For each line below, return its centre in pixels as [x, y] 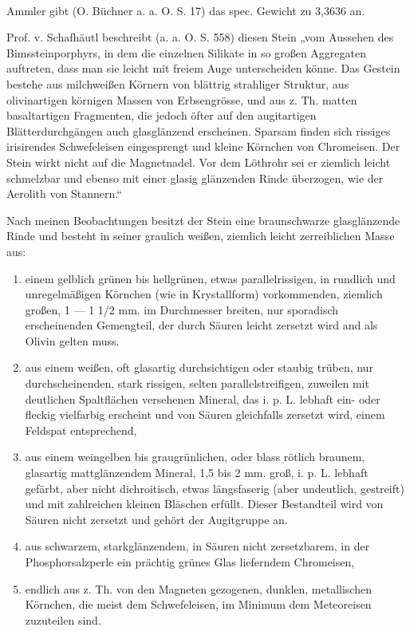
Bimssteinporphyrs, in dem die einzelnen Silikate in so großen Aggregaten [186, 52]
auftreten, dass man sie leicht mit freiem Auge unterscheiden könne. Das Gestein [203, 68]
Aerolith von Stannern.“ [64, 193]
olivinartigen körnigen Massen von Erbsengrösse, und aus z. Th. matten [182, 99]
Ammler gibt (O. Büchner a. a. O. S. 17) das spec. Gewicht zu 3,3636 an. [186, 10]
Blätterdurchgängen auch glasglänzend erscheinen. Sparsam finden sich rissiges [199, 130]
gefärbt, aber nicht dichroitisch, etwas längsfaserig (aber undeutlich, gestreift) [215, 488]
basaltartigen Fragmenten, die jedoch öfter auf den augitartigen [162, 115]
